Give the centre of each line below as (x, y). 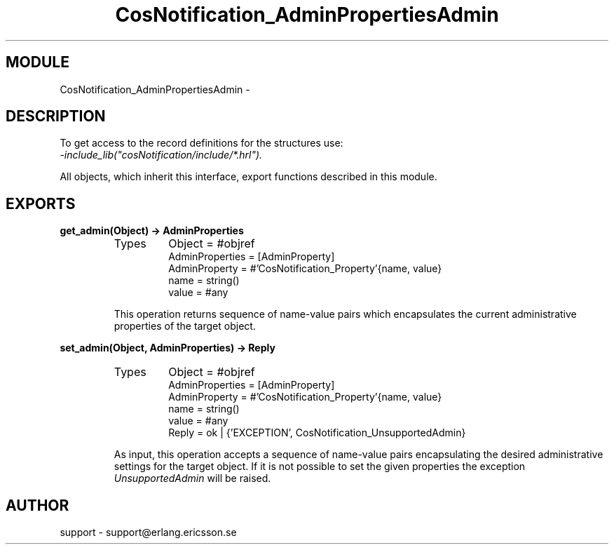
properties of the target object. (185, 326)
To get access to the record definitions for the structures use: (202, 143)
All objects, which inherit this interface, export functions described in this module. (248, 177)
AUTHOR (37, 505)
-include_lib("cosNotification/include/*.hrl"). (161, 155)
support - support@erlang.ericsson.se (148, 532)
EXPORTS (41, 203)
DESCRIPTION (56, 116)
